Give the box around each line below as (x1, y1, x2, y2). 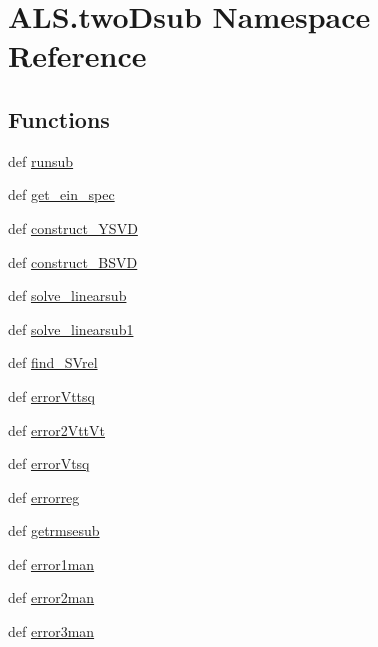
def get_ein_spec (8, 184, 115, 205)
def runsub (8, 150, 74, 171)
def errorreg (8, 486, 80, 507)
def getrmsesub (8, 520, 100, 541)
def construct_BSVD (8, 251, 138, 272)
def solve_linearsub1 (8, 318, 134, 339)
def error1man (8, 553, 95, 574)
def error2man (8, 587, 95, 608)
